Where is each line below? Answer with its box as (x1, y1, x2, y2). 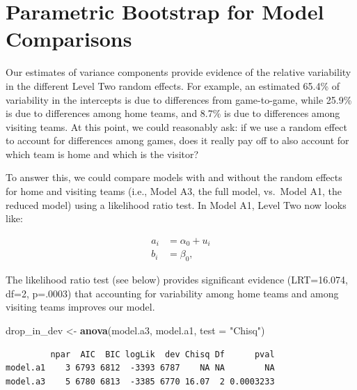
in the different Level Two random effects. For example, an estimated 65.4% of (6, 78, 340, 93)
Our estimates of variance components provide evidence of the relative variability (6, 65, 351, 79)
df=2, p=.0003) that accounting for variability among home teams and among (6, 286, 339, 300)
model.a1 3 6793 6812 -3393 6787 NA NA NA (6, 363, 275, 373)
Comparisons (6, 24, 132, 53)
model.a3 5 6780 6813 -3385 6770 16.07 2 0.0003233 (6, 376, 275, 387)
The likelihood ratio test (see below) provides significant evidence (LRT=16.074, (6, 272, 348, 287)
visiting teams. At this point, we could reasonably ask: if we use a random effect (6, 119, 347, 134)
